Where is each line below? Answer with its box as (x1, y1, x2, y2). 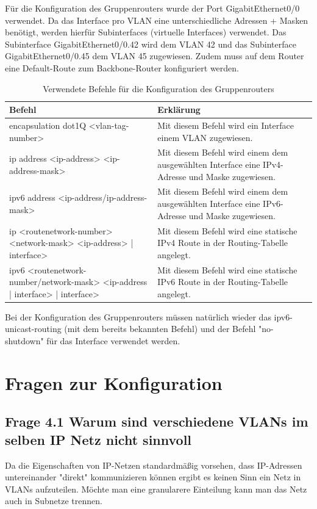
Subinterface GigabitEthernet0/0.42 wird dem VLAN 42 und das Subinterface (5, 37, 296, 50)
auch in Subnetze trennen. (5, 494, 102, 507)
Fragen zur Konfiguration (5, 370, 223, 395)
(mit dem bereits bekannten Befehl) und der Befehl (64, 322, 256, 335)
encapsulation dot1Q (9, 119, 87, 131)
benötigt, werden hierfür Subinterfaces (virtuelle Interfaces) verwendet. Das (5, 26, 287, 38)
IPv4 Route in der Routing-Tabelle (157, 236, 288, 249)
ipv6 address (9, 191, 55, 204)
